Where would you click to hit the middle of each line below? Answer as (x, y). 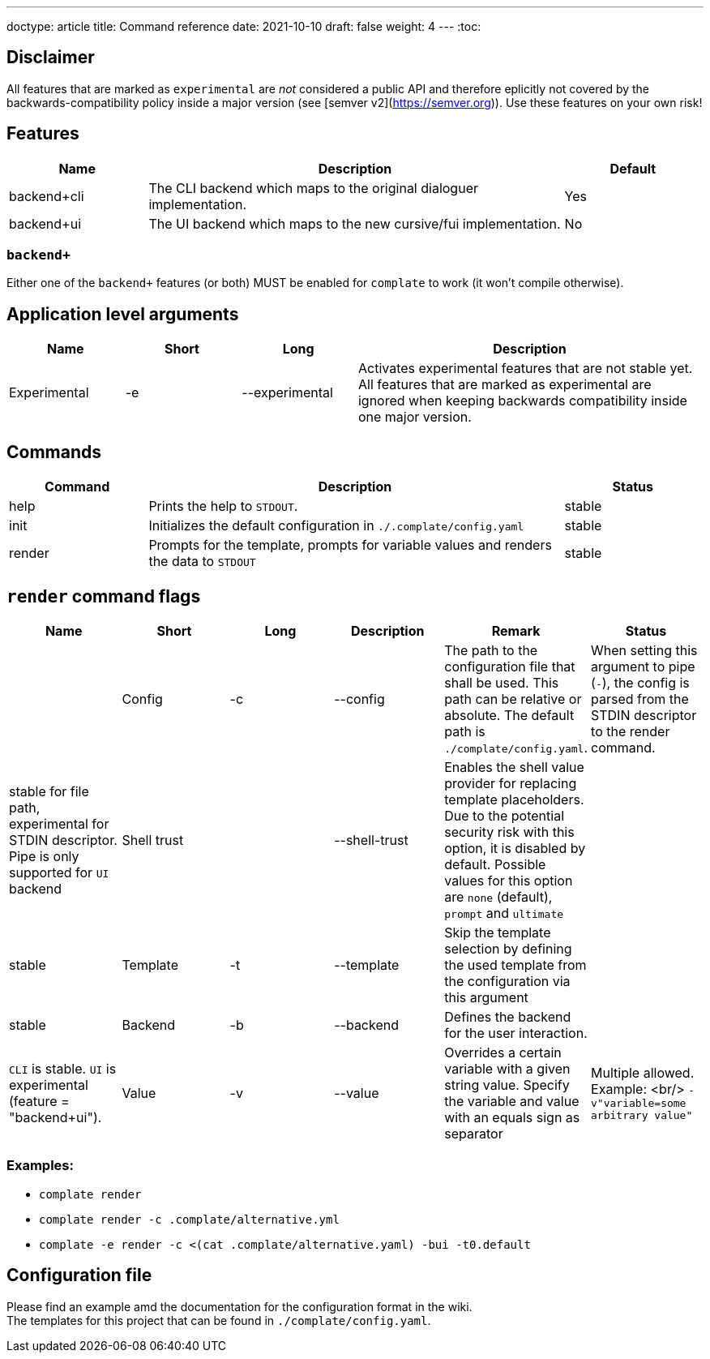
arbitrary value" (642, 1115)
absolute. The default (509, 715)
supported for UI (59, 872)
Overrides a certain (503, 1052)
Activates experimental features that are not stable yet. (525, 369)
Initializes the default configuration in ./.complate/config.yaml (336, 526)
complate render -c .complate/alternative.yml (189, 1219)
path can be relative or (513, 699)
